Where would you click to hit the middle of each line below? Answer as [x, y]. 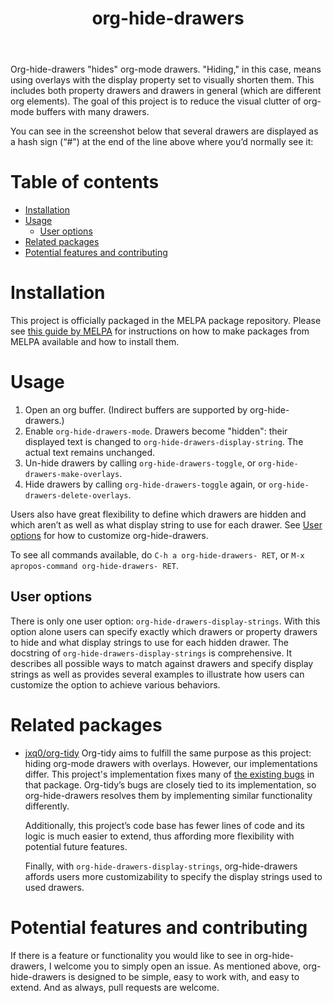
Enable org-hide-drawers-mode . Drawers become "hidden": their [156, 431]
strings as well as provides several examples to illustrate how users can [157, 674]
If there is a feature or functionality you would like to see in [131, 955]
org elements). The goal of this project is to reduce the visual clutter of [156, 101]
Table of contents [85, 182]
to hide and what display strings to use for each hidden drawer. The [149, 642]
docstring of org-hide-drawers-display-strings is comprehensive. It [151, 653]
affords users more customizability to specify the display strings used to [173, 876]
